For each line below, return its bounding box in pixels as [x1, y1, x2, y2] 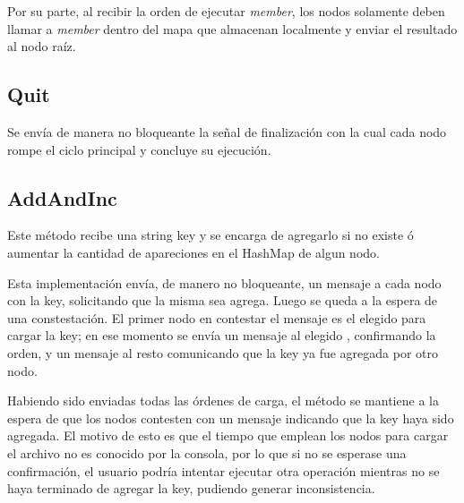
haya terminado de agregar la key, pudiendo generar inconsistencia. [7, 479, 375, 498]
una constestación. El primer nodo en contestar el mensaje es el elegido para [7, 308, 426, 327]
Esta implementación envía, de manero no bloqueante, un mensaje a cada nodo [7, 273, 442, 292]
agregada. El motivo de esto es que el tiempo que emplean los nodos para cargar [7, 426, 449, 445]
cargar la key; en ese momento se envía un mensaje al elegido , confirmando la [7, 326, 436, 345]
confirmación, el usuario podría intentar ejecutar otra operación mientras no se [7, 461, 440, 480]
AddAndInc [7, 183, 117, 211]
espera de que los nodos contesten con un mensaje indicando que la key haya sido [7, 408, 454, 427]
